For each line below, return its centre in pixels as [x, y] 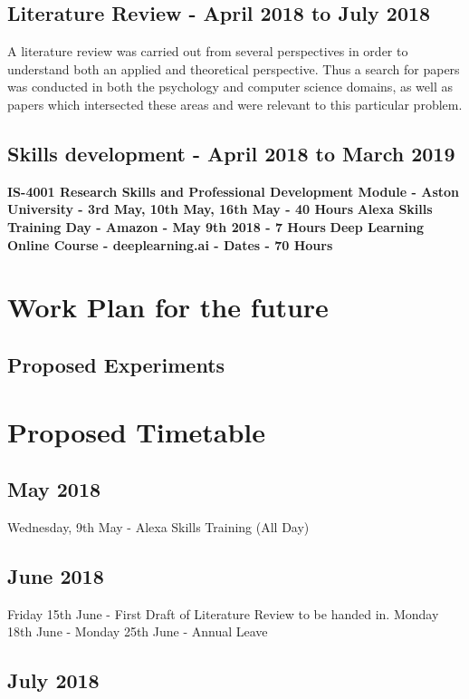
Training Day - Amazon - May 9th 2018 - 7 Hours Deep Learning [215, 226]
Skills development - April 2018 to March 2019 [231, 153]
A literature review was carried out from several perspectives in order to [208, 51]
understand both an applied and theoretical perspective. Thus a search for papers [234, 68]
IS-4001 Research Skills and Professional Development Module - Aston [234, 191]
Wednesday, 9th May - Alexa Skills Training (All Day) [158, 526]
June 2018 [56, 575]
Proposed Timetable [137, 431]
